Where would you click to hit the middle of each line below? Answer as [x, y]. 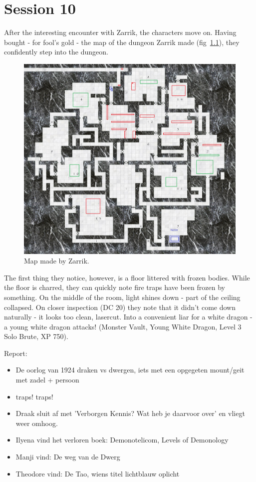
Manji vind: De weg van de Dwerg [68, 457]
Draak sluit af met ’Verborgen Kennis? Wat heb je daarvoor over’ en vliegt [130, 413]
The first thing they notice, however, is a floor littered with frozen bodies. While [127, 277]
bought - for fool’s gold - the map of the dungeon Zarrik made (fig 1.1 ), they [122, 42]
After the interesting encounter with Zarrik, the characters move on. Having [120, 32]
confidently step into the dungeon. [56, 52]
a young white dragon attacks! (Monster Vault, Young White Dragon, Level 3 [123, 326]
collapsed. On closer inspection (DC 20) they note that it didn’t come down [120, 307]
